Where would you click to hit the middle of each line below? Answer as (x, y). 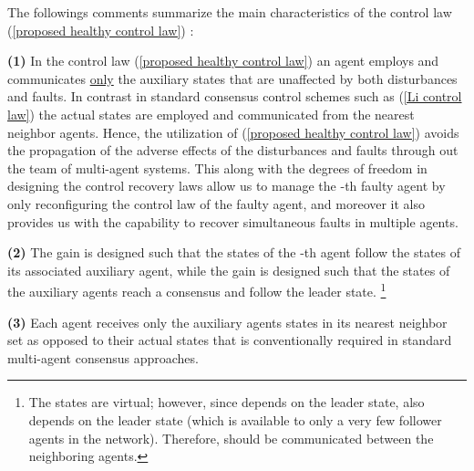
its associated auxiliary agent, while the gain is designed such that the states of (229, 270)
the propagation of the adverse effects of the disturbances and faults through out (233, 150)
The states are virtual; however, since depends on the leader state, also (227, 402)
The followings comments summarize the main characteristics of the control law (230, 12)
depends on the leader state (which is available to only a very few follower (235, 419)
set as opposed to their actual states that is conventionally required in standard (230, 340)
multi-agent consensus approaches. (103, 357)
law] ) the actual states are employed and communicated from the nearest (211, 114)
